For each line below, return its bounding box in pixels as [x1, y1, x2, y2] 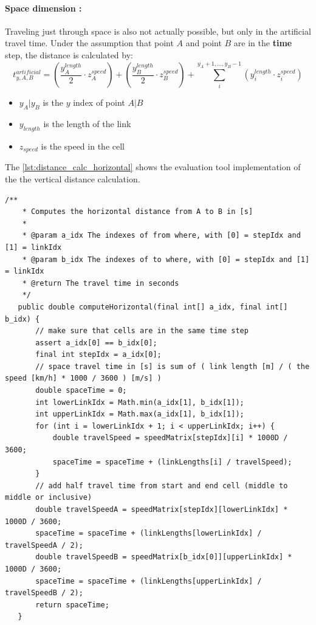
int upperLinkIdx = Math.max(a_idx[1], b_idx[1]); [35, 410, 244, 419]
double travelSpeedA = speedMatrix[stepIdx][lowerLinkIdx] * [35, 505, 288, 514]
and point [185, 36, 222, 49]
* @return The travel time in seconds [22, 278, 179, 288]
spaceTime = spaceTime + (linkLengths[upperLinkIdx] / [35, 576, 262, 585]
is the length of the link [43, 117, 131, 130]
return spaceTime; [35, 600, 109, 609]
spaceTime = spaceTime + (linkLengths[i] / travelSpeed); [52, 457, 292, 466]
